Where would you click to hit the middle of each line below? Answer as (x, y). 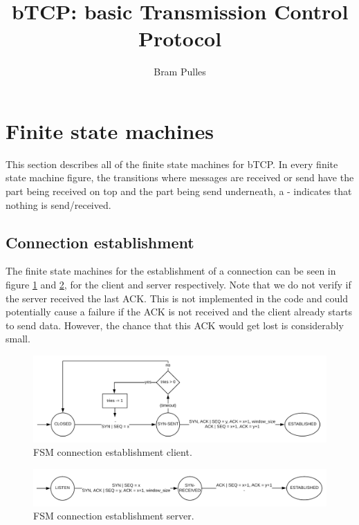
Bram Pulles (180, 72)
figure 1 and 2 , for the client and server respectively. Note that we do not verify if (178, 285)
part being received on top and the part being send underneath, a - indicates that (179, 191)
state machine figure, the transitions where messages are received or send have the (180, 177)
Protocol (180, 38)
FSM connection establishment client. (113, 452)
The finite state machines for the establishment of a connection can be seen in (171, 271)
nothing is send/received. (58, 204)
